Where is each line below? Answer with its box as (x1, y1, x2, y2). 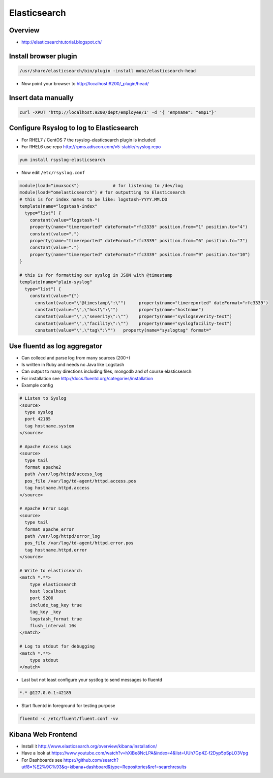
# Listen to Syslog (19, 395, 66, 401)
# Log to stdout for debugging (19, 644, 95, 649)
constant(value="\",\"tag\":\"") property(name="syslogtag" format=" (35, 327, 212, 333)
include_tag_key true (30, 602, 82, 608)
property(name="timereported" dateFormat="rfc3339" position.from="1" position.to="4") (30, 224, 248, 230)
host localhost (30, 588, 66, 594)
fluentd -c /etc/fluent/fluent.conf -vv (19, 716, 118, 721)
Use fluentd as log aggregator (9, 342, 103, 350)
